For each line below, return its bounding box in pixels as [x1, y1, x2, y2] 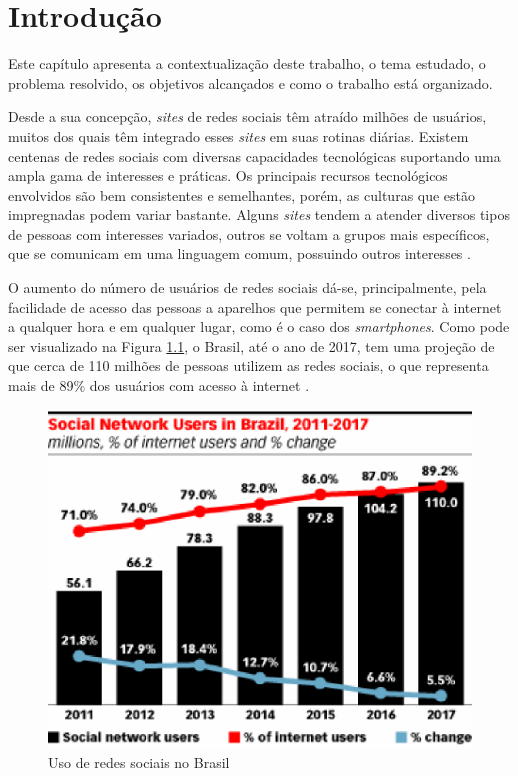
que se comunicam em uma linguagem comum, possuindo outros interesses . [8, 243, 471, 264]
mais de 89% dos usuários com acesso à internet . [8, 375, 310, 396]
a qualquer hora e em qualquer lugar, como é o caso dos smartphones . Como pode [8, 316, 510, 337]
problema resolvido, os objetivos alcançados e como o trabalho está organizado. [8, 72, 493, 93]
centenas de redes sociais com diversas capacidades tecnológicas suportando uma [8, 145, 501, 166]
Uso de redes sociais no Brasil [48, 751, 230, 772]
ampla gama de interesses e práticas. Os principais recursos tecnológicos [8, 165, 448, 186]
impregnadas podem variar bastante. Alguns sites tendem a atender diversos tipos [8, 204, 510, 225]
